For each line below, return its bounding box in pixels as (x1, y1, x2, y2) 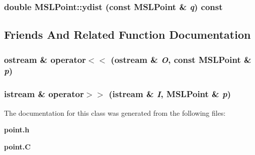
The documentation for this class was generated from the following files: (4, 107, 226, 118)
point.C (4, 141, 31, 151)
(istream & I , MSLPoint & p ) (109, 88, 231, 100)
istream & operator (4, 88, 84, 100)
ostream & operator (4, 53, 86, 65)
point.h (4, 124, 30, 135)
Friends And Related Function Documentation (4, 27, 251, 42)
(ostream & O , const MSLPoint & (111, 53, 251, 65)
